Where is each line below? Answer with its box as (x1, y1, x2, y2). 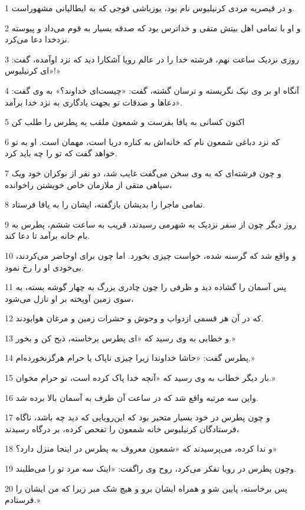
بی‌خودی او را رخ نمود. (5, 261, 84, 273)
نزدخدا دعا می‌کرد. (5, 33, 70, 45)
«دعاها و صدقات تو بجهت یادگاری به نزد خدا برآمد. (5, 96, 183, 108)
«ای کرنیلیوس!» (5, 64, 61, 77)
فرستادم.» (5, 493, 41, 506)
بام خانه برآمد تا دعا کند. (5, 229, 90, 242)
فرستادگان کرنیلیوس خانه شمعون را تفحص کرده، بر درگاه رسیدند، (5, 422, 240, 435)
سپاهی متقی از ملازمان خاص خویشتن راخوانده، (5, 178, 172, 190)
